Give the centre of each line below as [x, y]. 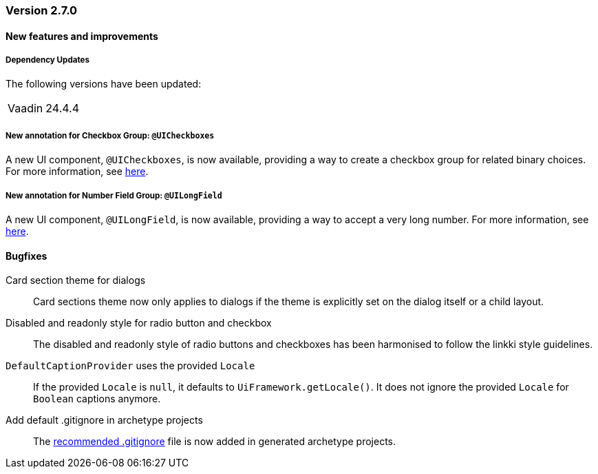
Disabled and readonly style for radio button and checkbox [139, 323]
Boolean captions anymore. [97, 399]
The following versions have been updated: [104, 84]
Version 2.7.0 [42, 10]
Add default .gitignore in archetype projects [104, 420]
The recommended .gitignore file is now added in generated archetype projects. [215, 442]
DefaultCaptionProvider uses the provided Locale [130, 366]
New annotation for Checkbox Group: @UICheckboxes [110, 135]
